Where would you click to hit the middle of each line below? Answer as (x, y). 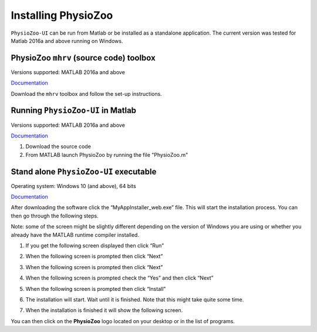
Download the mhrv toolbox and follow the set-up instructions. (87, 93)
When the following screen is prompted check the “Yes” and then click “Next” (119, 278)
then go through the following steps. (55, 216)
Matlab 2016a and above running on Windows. (67, 41)
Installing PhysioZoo (62, 15)
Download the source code (58, 146)
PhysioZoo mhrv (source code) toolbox (83, 58)
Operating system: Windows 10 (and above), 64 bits (73, 186)
